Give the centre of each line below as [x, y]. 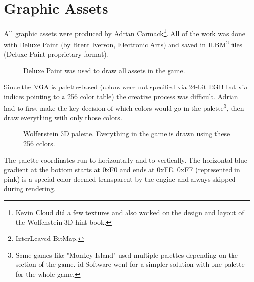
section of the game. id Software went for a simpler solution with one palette [130, 264]
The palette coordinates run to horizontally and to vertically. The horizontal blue [126, 160]
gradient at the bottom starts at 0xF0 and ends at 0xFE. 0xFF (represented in [122, 169]
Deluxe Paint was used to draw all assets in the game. [104, 70]
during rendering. [30, 188]
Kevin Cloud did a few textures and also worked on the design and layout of [130, 212]
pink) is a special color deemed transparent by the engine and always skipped [120, 179]
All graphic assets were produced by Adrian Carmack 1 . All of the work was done [125, 32]
